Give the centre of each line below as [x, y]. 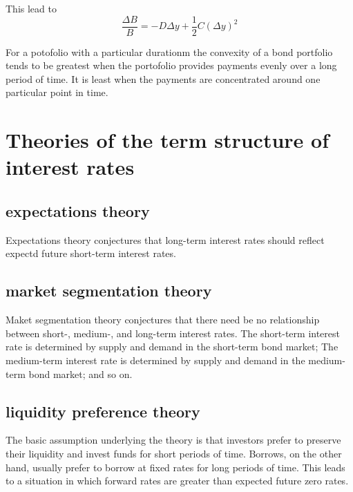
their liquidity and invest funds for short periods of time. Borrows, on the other [174, 453]
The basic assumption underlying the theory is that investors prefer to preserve [173, 440]
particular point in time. [57, 92]
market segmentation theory [109, 291]
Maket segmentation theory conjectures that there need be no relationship [163, 320]
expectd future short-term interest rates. [91, 253]
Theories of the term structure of [167, 140]
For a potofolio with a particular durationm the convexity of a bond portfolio [169, 51]
